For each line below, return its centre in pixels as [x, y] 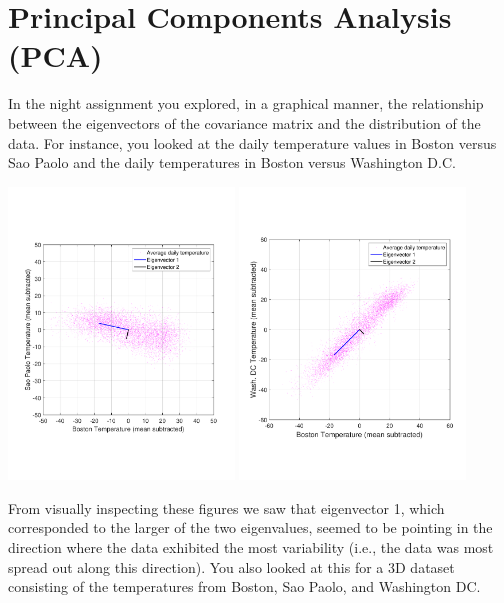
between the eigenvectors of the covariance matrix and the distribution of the [244, 122]
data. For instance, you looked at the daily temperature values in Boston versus [252, 142]
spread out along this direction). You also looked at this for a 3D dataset [231, 566]
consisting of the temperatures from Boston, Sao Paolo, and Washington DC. [244, 586]
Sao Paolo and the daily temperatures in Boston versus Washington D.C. [232, 162]
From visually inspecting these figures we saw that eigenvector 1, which [226, 507]
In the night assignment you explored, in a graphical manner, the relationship [246, 103]
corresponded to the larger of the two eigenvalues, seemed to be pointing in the [250, 527]
